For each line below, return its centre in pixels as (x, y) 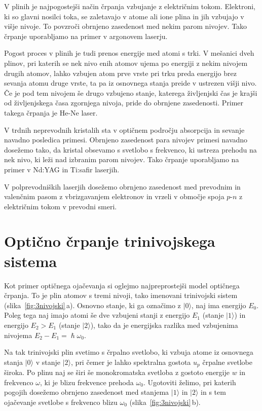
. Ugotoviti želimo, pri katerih (190, 382)
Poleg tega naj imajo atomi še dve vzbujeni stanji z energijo (97, 315)
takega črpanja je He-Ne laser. (51, 112)
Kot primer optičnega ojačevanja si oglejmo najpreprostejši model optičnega (122, 285)
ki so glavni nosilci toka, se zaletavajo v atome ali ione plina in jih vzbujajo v (124, 16)
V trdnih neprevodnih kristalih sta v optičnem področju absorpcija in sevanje (124, 129)
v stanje (48, 362)
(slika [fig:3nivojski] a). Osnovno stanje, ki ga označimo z (92, 305)
